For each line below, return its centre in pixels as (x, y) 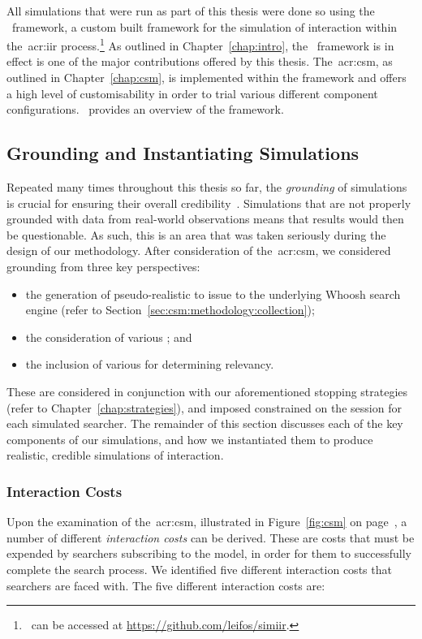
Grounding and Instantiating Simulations (183, 153)
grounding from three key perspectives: (103, 266)
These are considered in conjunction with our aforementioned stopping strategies (207, 391)
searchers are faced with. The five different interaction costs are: (166, 585)
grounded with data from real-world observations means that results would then (205, 219)
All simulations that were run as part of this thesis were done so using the (191, 11)
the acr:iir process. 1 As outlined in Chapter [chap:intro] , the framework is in (200, 44)
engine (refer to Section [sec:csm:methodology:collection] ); (170, 310)
